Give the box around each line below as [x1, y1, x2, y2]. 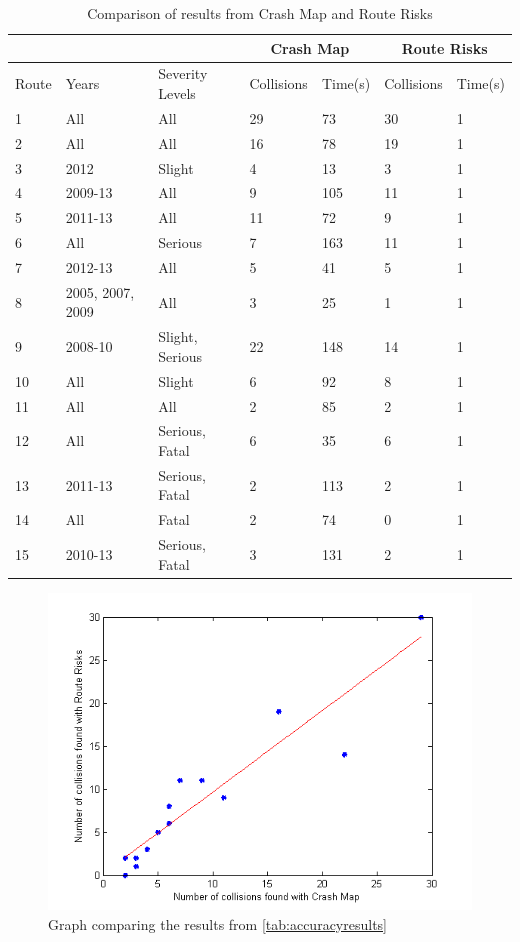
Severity [158, 63, 208, 84]
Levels [158, 83, 196, 104]
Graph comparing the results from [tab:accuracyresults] [48, 913, 387, 934]
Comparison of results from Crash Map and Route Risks [87, 3, 433, 23]
